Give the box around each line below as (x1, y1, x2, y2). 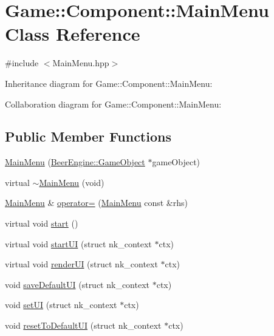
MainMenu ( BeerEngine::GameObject (5, 156, 145, 168)
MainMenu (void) (39, 176, 104, 188)
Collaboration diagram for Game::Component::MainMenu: (5, 97, 222, 110)
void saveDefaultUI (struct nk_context (5, 278, 150, 290)
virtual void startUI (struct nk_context (5, 237, 152, 250)
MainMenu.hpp (52, 57, 109, 69)
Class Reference (5, 21, 140, 46)
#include (5, 57, 39, 69)
